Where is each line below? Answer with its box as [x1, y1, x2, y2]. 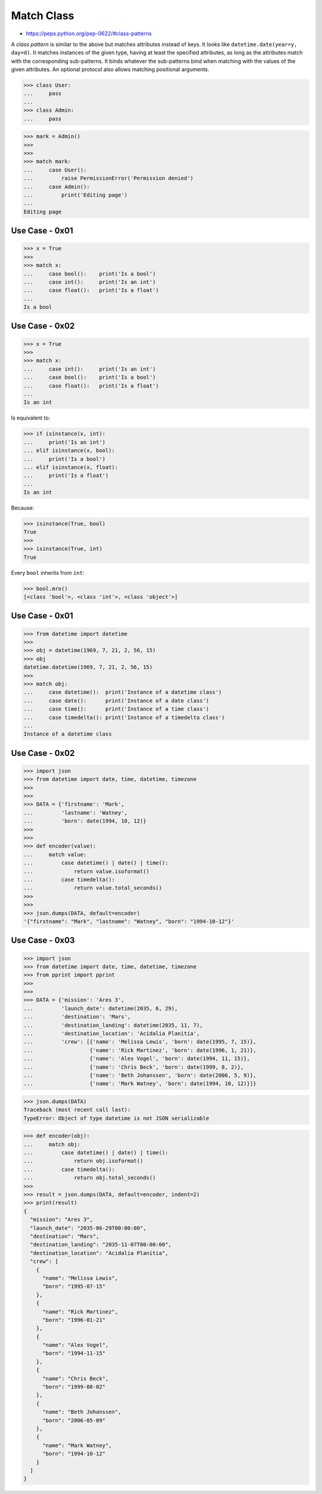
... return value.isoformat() [23, 868, 150, 875]
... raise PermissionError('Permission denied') [23, 175, 194, 182]
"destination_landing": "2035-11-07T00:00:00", [30, 1241, 172, 1248]
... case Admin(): [23, 183, 90, 190]
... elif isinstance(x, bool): [23, 447, 116, 454]
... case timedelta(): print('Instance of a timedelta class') [23, 714, 225, 721]
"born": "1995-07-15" [42, 1283, 106, 1290]
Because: [11, 504, 35, 512]
